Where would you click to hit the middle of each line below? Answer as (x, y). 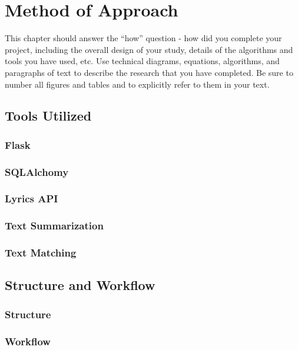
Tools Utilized (48, 116)
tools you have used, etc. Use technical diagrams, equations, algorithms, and (142, 61)
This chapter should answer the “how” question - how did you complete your (143, 38)
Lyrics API (32, 199)
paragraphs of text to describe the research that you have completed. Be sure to (149, 72)
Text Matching (41, 253)
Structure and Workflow (80, 285)
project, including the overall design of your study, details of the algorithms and (149, 49)
